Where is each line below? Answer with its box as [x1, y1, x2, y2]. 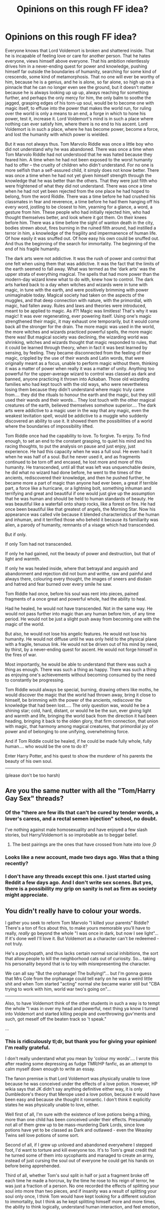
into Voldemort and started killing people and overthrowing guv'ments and [5, 1011, 156, 1017]
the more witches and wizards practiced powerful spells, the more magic [5, 329, 153, 335]
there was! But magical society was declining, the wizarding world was [5, 334, 148, 340]
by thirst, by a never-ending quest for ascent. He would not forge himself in [5, 646, 158, 652]
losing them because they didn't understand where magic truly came [5, 386, 145, 392]
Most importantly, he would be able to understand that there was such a [5, 661, 151, 667]
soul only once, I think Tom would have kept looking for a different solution [5, 1193, 156, 1199]
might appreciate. [5, 892, 49, 899]
